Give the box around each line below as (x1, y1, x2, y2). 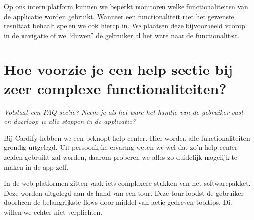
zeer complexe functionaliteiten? (4, 78, 227, 98)
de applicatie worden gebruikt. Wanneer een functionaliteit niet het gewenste (4, 11, 234, 21)
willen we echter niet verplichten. (4, 207, 103, 217)
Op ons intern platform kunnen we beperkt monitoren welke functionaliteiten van (4, 1, 248, 11)
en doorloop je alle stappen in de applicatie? (4, 116, 136, 126)
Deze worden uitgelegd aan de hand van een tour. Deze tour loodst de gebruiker (4, 187, 244, 197)
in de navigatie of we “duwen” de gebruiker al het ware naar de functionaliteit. (4, 30, 240, 40)
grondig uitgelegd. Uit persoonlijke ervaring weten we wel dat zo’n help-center (4, 142, 238, 152)
